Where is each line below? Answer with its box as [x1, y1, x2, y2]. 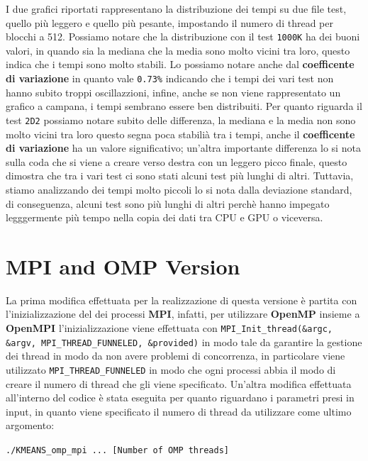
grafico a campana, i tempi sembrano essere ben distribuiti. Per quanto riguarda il [6, 99, 362, 113]
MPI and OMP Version [6, 251, 240, 280]
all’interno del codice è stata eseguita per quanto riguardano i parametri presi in [6, 390, 355, 405]
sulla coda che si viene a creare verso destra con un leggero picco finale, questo [6, 154, 347, 169]
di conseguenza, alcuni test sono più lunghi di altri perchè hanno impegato [6, 196, 330, 211]
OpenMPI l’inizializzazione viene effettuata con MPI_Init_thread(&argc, [6, 321, 333, 335]
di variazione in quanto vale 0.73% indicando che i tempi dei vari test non [6, 71, 334, 86]
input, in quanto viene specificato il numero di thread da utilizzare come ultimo [6, 404, 352, 418]
